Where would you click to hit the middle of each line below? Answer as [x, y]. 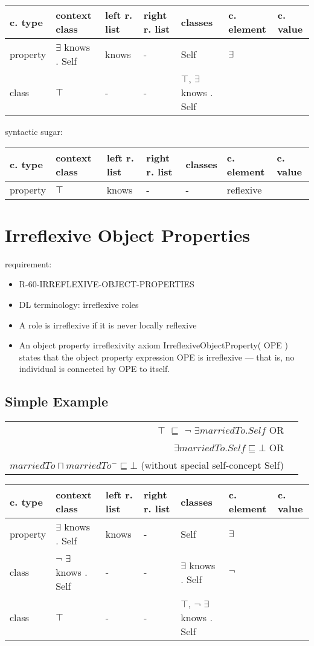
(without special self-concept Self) [212, 465]
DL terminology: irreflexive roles [79, 304]
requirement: [28, 263]
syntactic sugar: [34, 131]
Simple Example [57, 401]
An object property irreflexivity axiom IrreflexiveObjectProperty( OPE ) [153, 345]
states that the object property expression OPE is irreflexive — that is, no [157, 357]
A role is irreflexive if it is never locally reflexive [108, 325]
